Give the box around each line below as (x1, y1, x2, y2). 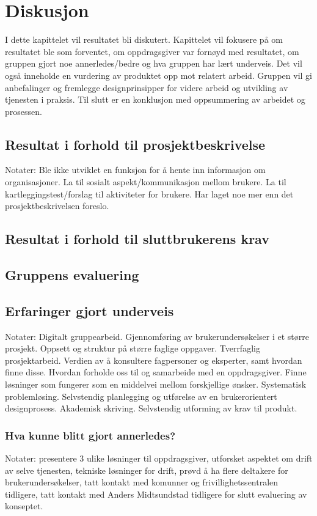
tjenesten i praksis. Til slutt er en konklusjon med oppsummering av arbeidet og (5, 93, 305, 106)
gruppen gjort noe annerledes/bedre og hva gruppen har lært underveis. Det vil (5, 57, 302, 70)
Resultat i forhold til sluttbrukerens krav (5, 229, 269, 248)
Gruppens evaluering (5, 265, 139, 284)
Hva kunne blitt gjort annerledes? (5, 427, 176, 443)
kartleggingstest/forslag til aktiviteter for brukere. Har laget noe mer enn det (5, 187, 294, 200)
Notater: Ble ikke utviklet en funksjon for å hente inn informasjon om (5, 163, 266, 176)
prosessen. (5, 105, 42, 117)
